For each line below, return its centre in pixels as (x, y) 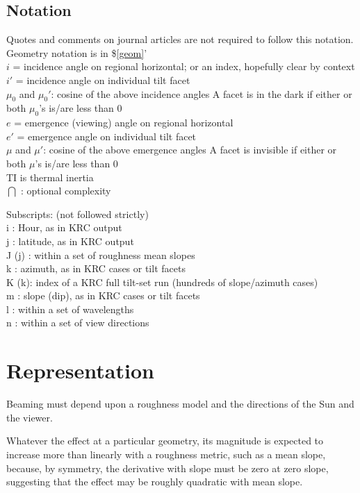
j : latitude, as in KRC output (70, 241)
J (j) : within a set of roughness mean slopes (101, 254)
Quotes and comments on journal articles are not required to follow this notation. (180, 39)
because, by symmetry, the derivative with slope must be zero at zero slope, (167, 468)
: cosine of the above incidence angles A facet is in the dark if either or (202, 93)
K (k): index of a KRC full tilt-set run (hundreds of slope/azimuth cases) (162, 282)
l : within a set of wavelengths (70, 309)
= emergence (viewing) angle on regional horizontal (124, 123)
